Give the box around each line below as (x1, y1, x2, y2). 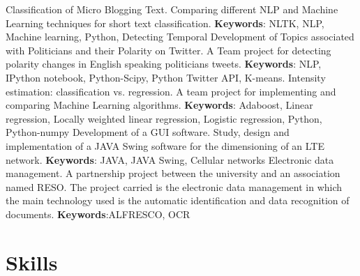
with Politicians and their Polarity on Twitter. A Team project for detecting (6, 43, 331, 57)
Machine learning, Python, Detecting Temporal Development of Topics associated (6, 29, 354, 44)
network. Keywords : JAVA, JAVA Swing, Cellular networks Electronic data (6, 152, 334, 167)
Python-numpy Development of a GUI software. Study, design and (6, 125, 290, 139)
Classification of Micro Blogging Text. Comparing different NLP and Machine (6, 2, 338, 16)
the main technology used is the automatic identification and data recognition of (6, 193, 350, 208)
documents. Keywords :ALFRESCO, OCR (6, 206, 190, 221)
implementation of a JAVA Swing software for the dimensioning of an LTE (6, 138, 325, 153)
